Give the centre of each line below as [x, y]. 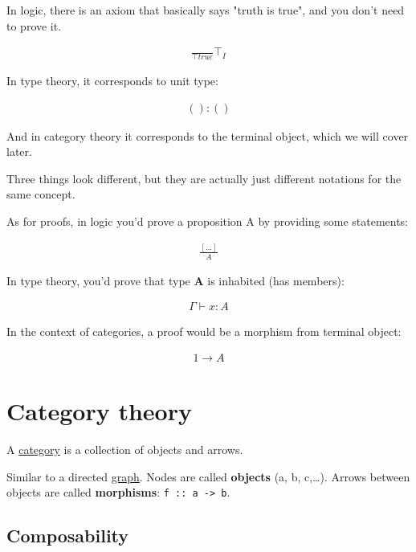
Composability [68, 536]
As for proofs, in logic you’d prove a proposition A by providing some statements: [208, 221]
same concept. [41, 194]
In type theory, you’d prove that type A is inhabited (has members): [175, 280]
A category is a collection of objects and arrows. [125, 450]
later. [19, 151]
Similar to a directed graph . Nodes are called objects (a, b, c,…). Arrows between [208, 476]
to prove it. [34, 25]
